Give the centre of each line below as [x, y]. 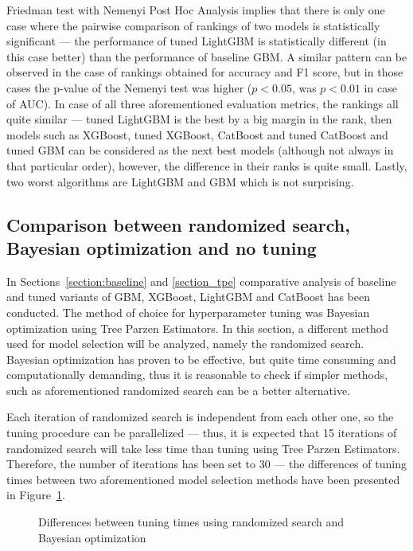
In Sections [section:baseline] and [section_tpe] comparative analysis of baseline [201, 281]
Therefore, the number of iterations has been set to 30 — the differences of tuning [206, 464]
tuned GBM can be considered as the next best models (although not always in [200, 150]
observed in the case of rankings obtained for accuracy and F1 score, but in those [205, 72]
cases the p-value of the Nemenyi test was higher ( [129, 87]
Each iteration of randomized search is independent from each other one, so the [200, 417]
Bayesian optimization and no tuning [162, 247]
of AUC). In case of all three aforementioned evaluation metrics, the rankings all [203, 103]
